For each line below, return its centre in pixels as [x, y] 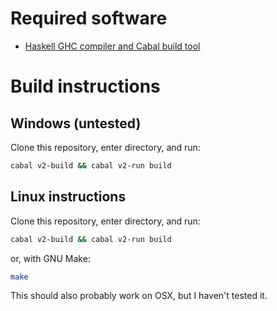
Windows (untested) [76, 123]
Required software [89, 18]
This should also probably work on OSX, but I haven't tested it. [139, 296]
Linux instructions [68, 197]
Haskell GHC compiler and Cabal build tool [112, 46]
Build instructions [85, 86]
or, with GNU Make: [50, 258]
